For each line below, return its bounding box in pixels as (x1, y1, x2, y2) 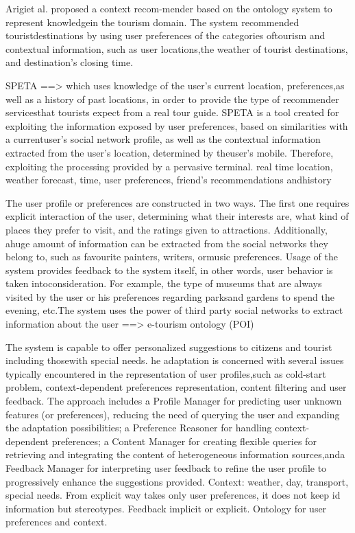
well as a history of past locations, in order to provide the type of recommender (5, 91, 339, 106)
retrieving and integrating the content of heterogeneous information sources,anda (5, 447, 345, 462)
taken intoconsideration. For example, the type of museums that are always (5, 276, 322, 291)
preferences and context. (5, 514, 108, 529)
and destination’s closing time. (5, 55, 134, 69)
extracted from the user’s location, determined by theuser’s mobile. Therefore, (5, 145, 334, 159)
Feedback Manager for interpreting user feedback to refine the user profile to (5, 461, 327, 475)
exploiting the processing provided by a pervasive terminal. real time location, (5, 159, 333, 173)
